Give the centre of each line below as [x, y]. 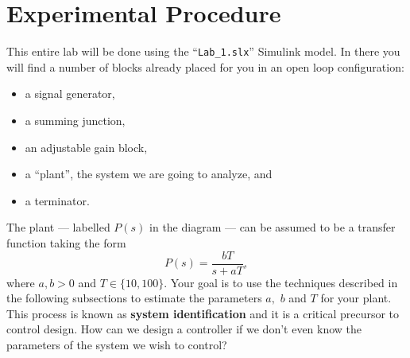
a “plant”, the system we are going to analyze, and [149, 174]
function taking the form [66, 242]
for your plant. [356, 298]
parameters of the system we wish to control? [117, 344]
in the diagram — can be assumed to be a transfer [273, 227]
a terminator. [57, 200]
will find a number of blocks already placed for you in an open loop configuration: [205, 66]
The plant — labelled [58, 227]
